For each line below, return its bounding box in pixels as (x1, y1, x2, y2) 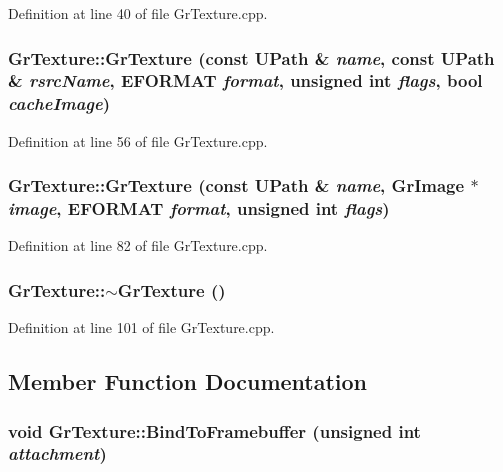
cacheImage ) (8, 91, 111, 116)
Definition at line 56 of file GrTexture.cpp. (8, 130, 268, 151)
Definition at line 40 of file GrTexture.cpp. (8, 3, 268, 23)
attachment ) (8, 441, 107, 466)
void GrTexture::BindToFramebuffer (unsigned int (8, 418, 421, 443)
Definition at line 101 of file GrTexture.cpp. (8, 317, 275, 338)
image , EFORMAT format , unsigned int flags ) (8, 196, 390, 221)
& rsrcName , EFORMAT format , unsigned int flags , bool (8, 68, 483, 93)
